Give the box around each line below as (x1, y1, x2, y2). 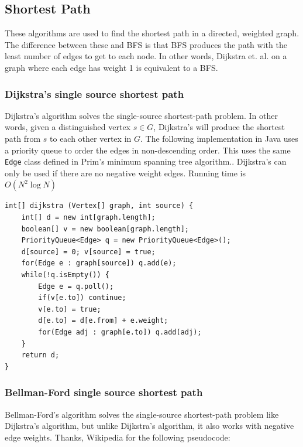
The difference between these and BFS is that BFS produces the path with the (5, 38, 287, 50)
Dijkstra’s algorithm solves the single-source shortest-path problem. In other (5, 109, 278, 121)
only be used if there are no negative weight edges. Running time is (5, 166, 246, 179)
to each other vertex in (50, 132, 132, 144)
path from (5, 132, 41, 144)
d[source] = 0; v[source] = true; (21, 247, 156, 256)
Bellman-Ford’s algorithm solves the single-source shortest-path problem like (5, 408, 279, 420)
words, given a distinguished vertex (5, 121, 130, 133)
